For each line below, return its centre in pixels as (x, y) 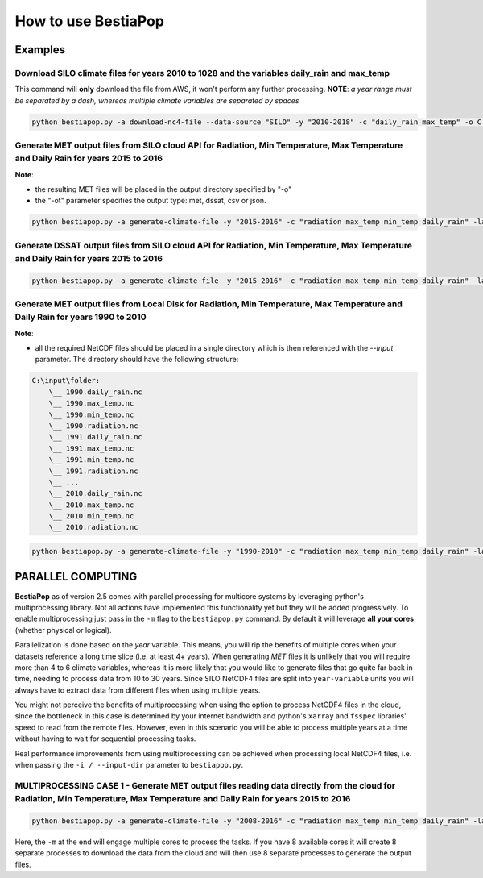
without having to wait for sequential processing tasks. (105, 739)
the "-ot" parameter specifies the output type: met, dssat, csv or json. (151, 201)
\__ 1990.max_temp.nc (91, 404)
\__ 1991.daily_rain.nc (95, 437)
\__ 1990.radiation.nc (93, 426)
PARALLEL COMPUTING (76, 577)
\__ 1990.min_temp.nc (91, 414)
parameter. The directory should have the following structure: (137, 360)
